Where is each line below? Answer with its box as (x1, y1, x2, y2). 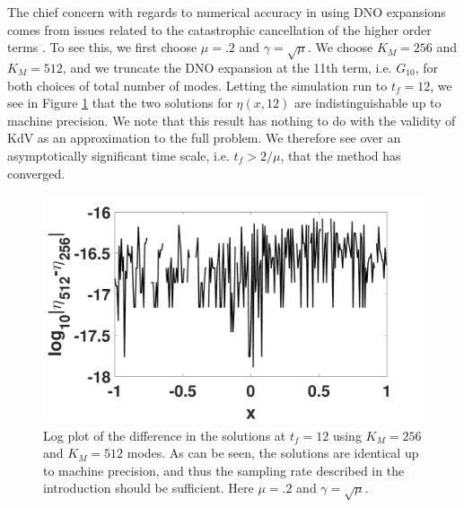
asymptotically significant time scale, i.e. (7, 145, 230, 164)
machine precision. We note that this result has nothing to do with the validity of (7, 110, 456, 129)
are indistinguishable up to (293, 93, 442, 112)
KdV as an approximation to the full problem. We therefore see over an (7, 128, 401, 147)
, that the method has (280, 145, 401, 164)
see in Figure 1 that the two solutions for (7, 93, 232, 112)
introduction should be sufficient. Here (43, 478, 254, 497)
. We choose (307, 38, 373, 57)
